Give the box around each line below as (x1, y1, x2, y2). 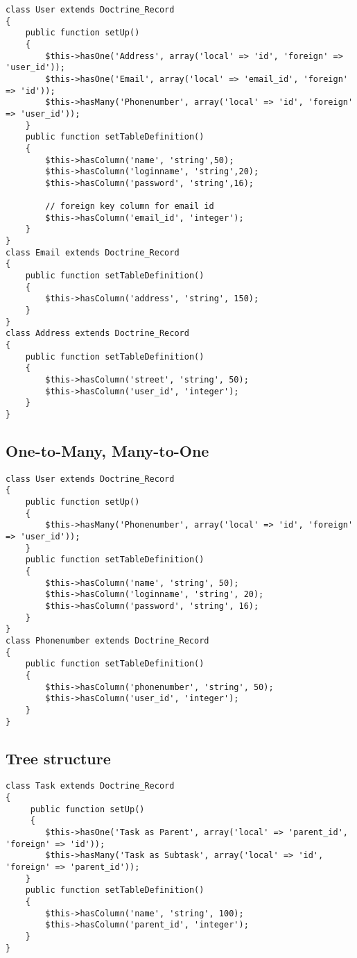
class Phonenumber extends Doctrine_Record (6, 636, 209, 646)
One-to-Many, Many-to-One (6, 440, 209, 462)
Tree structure (6, 747, 111, 768)
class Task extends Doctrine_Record (6, 781, 175, 791)
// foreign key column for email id (45, 201, 214, 212)
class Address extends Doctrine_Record (6, 328, 189, 339)
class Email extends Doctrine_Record (6, 247, 180, 258)
